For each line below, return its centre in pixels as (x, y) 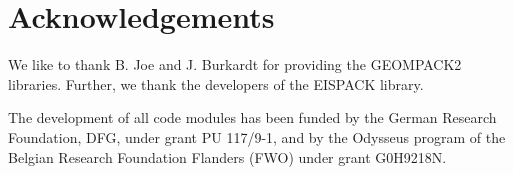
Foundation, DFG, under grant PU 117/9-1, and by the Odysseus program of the (257, 136)
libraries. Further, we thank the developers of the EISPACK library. (216, 83)
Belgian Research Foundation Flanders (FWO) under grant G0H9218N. (227, 156)
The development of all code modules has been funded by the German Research (252, 117)
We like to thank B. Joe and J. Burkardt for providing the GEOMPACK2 (235, 64)
